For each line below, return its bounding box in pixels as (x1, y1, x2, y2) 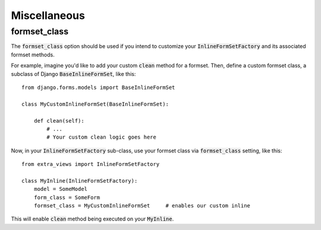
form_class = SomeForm (33, 194, 100, 201)
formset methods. (11, 51, 55, 58)
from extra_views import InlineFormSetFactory (21, 161, 160, 168)
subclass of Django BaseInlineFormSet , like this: (11, 70, 136, 77)
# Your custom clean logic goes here (46, 134, 157, 140)
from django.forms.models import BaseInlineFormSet (21, 84, 175, 91)
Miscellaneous (11, 9, 86, 22)
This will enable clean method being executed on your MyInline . (11, 215, 174, 222)
